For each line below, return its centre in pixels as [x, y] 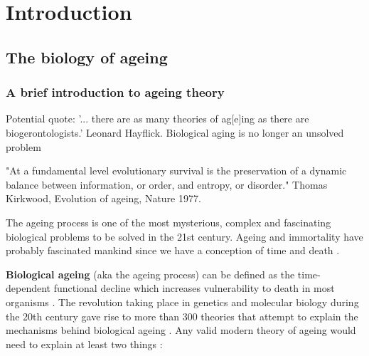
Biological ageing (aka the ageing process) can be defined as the [150, 274]
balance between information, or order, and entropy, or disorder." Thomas [167, 184]
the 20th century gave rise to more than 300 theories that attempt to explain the [182, 316]
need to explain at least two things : [84, 344]
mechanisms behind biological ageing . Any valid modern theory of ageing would [181, 330]
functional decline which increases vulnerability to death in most [194, 288]
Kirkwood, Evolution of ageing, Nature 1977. [103, 198]
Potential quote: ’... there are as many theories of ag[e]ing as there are [157, 119]
